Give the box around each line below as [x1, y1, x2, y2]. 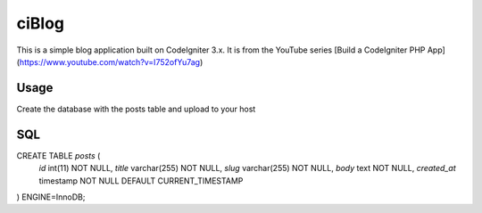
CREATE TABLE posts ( [16, 150, 101, 160]
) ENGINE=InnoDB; [16, 192, 86, 202]
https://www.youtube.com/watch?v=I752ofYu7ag [19, 56, 201, 67]
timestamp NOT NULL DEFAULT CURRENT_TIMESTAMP [38, 175, 244, 186]
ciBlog [16, 13, 65, 33]
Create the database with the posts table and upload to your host [16, 103, 256, 114]
